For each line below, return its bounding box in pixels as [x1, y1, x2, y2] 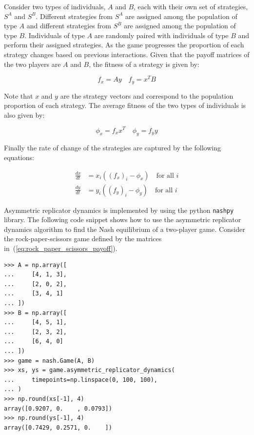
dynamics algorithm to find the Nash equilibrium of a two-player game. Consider [4, 224, 245, 234]
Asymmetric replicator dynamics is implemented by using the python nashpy [4, 205, 234, 215]
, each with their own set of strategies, [134, 1, 248, 11]
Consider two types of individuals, [4, 1, 106, 11]
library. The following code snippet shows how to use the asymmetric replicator [4, 214, 241, 225]
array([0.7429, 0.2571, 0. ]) [4, 424, 112, 431]
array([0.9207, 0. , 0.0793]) [4, 405, 112, 412]
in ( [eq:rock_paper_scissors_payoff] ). [4, 243, 117, 253]
